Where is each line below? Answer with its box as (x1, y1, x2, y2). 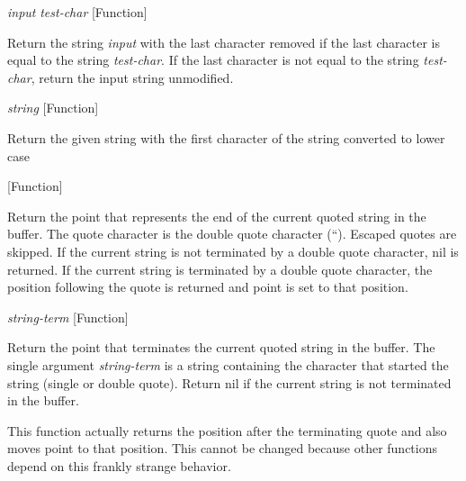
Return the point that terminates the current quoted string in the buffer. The (7, 338, 435, 357)
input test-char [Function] (7, 3, 148, 21)
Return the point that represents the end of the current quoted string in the (7, 206, 426, 225)
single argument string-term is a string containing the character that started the (7, 355, 449, 374)
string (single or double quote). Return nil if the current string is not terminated (7, 373, 452, 392)
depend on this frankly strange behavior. (7, 456, 231, 475)
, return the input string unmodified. (31, 68, 234, 86)
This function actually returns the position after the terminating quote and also (7, 421, 447, 440)
